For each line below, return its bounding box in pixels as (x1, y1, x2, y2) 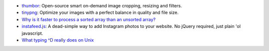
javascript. (21, 30, 43, 36)
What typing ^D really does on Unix (21, 37, 94, 43)
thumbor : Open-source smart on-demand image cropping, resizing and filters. (21, 3, 182, 8)
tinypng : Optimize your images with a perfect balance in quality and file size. (21, 10, 179, 16)
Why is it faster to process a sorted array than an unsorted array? (21, 16, 156, 22)
